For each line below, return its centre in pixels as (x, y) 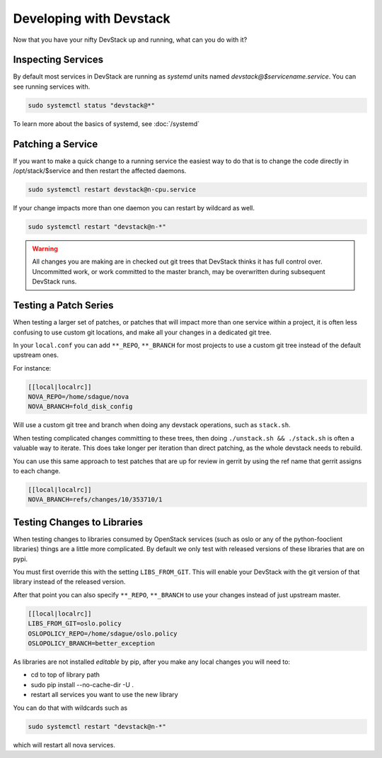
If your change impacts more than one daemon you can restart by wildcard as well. (134, 208)
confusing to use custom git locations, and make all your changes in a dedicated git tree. (142, 332)
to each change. (37, 471)
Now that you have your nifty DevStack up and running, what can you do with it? (130, 40)
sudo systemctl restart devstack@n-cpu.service (112, 190)
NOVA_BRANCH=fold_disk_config (80, 407)
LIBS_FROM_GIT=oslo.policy (75, 624)
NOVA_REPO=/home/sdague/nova (79, 397)
